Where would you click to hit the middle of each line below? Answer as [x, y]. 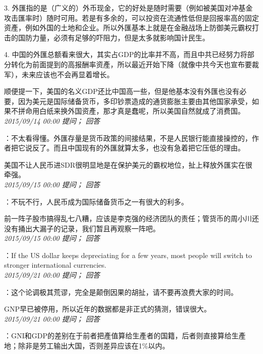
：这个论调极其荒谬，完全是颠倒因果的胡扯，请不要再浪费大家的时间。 [121, 292]
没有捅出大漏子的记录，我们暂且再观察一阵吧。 [82, 228]
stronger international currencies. [55, 265]
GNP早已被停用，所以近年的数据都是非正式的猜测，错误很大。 [108, 309]
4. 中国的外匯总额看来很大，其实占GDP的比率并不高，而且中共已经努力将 [126, 54]
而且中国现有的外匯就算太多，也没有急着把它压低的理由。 [149, 148]
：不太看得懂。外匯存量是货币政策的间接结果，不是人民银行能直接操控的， [128, 138]
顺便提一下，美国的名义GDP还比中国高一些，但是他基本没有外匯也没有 [122, 91]
